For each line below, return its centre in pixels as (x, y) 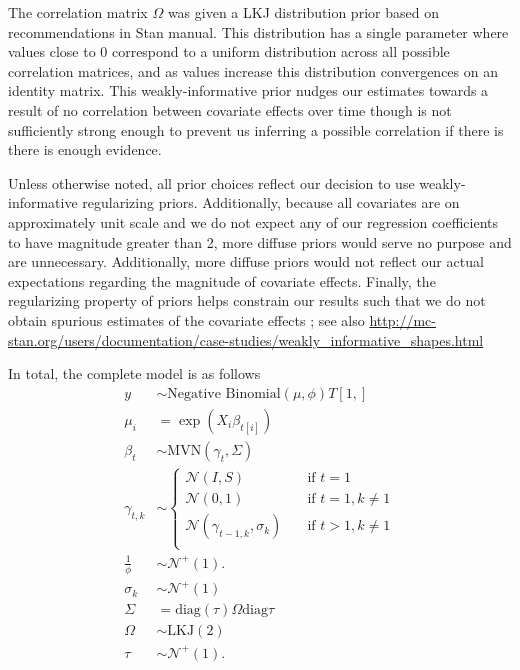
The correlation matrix (78, 12)
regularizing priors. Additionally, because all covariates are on (271, 202)
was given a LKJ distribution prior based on (303, 12)
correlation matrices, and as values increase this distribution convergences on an (253, 70)
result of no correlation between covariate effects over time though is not (230, 109)
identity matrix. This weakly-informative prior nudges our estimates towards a (248, 90)
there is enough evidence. (85, 149)
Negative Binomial (224, 393)
